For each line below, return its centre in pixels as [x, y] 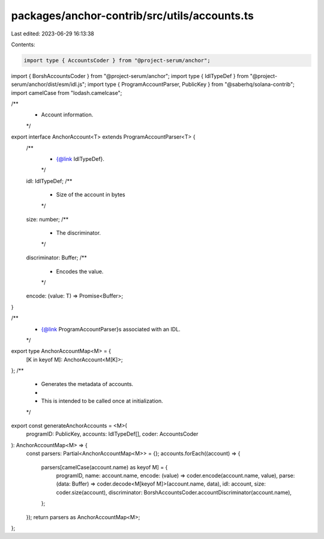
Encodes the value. [80, 271]
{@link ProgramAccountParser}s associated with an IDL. [111, 329]
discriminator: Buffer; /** [56, 257]
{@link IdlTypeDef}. [80, 159]
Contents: [23, 44]
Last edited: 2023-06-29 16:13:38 [52, 34]
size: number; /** [47, 219]
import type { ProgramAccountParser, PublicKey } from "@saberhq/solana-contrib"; [191, 85]
